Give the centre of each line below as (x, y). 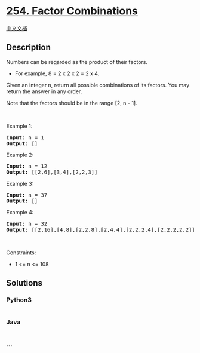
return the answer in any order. (44, 91)
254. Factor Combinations (72, 11)
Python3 (19, 300)
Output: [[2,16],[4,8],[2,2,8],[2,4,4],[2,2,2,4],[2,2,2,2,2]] (101, 229)
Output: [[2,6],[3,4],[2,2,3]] (52, 172)
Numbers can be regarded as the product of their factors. (77, 62)
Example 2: (20, 155)
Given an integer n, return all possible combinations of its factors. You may (98, 85)
